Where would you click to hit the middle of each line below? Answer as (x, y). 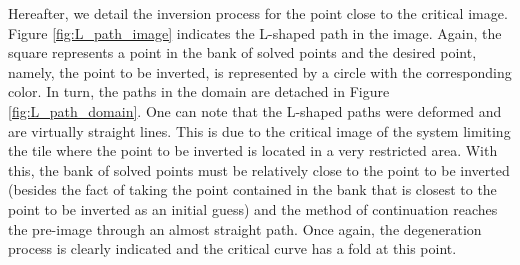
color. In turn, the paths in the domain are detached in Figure (199, 91)
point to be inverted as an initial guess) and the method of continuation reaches (253, 208)
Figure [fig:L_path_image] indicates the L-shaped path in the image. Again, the (255, 32)
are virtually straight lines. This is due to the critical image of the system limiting (259, 130)
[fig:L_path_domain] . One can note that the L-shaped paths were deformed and (255, 110)
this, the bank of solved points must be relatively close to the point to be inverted (259, 169)
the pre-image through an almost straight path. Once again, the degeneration (245, 228)
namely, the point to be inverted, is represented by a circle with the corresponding (260, 71)
